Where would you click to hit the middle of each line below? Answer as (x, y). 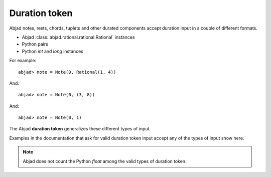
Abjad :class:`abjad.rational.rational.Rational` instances (78, 37)
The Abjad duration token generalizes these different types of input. (80, 129)
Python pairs (35, 44)
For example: (23, 61)
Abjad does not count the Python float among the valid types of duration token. (105, 161)
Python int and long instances (53, 51)
